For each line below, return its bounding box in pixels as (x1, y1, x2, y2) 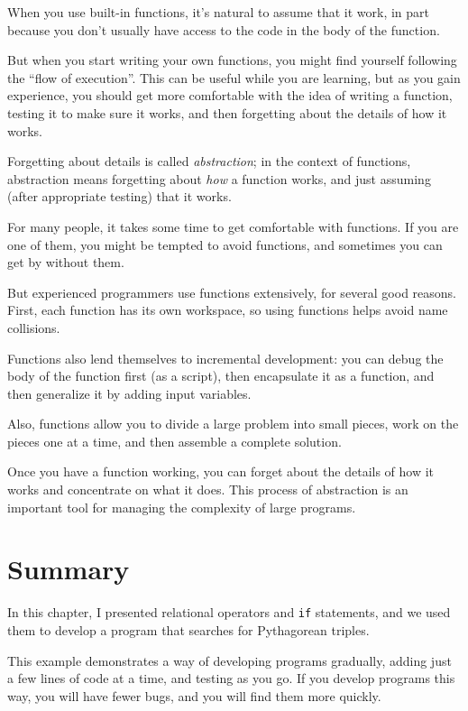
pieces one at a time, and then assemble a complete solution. (7, 431, 342, 450)
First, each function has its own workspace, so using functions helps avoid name (7, 300, 448, 319)
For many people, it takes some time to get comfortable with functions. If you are (7, 217, 459, 235)
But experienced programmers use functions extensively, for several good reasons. (7, 282, 456, 301)
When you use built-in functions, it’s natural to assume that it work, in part (7, 3, 429, 21)
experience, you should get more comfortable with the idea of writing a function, (7, 86, 453, 105)
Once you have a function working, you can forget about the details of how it (7, 462, 435, 481)
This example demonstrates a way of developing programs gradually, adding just (7, 651, 452, 669)
